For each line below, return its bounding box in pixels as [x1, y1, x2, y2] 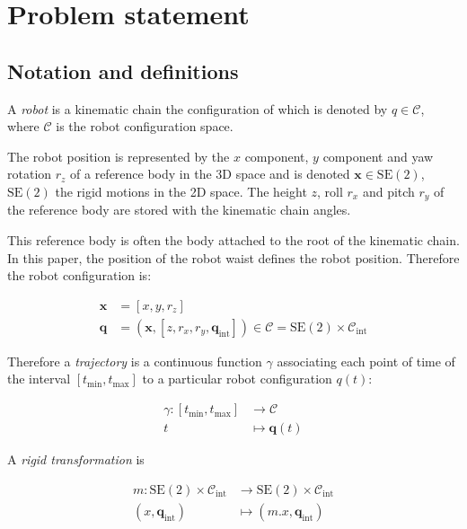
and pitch [362, 181, 415, 200]
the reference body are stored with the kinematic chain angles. [7, 200, 351, 219]
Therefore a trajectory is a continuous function [7, 351, 262, 370]
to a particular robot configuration [142, 369, 332, 388]
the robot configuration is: [7, 266, 152, 285]
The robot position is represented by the [7, 146, 230, 165]
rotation [7, 164, 52, 183]
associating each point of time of [277, 351, 455, 370]
